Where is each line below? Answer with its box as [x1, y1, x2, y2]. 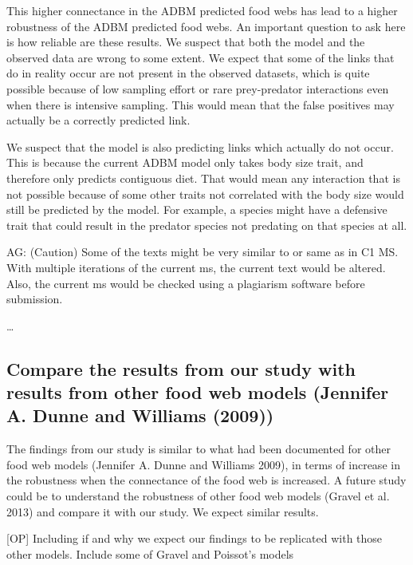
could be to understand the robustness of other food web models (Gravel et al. [6, 488, 390, 504]
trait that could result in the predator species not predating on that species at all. [6, 216, 407, 233]
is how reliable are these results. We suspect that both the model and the [6, 34, 365, 50]
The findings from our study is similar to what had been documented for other [6, 441, 391, 457]
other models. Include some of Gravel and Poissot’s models [6, 545, 294, 562]
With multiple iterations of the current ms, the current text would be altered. [6, 259, 386, 275]
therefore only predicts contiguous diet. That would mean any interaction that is [6, 169, 400, 186]
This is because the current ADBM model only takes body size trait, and [6, 154, 364, 171]
